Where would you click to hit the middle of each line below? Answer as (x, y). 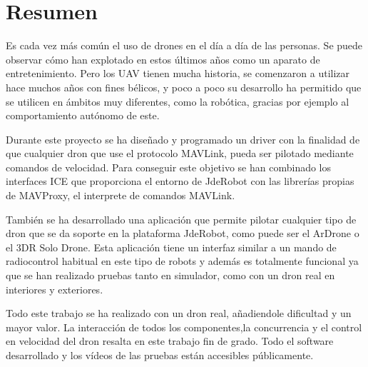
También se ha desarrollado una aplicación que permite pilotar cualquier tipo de (181, 219)
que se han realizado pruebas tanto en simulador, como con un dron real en (170, 275)
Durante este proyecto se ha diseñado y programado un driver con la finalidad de (183, 139)
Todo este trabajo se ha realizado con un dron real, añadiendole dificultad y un (179, 313)
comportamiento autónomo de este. (83, 115)
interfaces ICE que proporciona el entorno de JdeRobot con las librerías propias (180, 181)
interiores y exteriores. (55, 289)
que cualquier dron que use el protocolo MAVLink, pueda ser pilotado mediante (180, 153)
